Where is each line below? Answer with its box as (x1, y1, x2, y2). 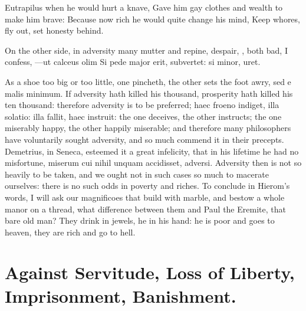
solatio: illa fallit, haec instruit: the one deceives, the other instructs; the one (5, 110, 282, 122)
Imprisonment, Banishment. (5, 283, 236, 307)
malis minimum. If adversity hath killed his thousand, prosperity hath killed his (5, 87, 293, 99)
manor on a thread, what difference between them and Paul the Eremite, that (5, 202, 286, 215)
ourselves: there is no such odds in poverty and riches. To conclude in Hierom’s (5, 179, 290, 192)
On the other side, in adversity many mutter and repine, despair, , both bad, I (5, 44, 288, 56)
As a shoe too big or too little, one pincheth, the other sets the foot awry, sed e (5, 75, 291, 87)
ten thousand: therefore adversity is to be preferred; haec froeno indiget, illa (5, 99, 279, 111)
